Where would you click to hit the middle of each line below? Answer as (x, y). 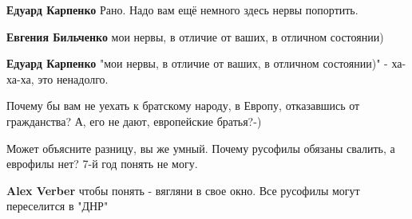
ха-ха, (20, 78)
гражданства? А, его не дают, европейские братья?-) (134, 121)
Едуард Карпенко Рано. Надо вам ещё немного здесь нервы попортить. (182, 10)
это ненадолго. (73, 78)
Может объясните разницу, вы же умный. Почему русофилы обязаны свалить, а (201, 148)
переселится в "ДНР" (57, 206)
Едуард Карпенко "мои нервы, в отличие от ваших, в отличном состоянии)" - (197, 63)
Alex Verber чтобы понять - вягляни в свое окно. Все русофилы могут (183, 190)
